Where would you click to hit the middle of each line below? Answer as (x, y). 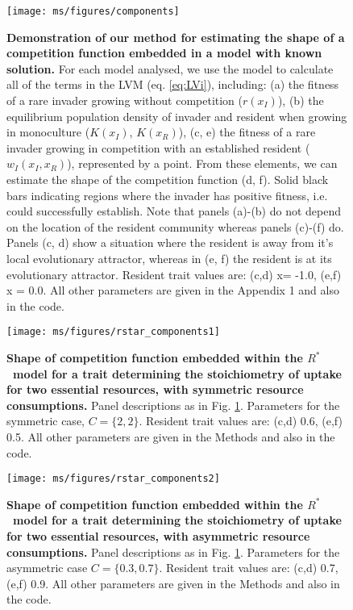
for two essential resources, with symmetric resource (155, 389)
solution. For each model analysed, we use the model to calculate (170, 68)
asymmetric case (47, 568)
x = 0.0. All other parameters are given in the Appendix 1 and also (173, 290)
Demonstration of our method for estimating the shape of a (176, 37)
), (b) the (301, 100)
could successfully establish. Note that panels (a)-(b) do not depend (174, 211)
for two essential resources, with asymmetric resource (158, 536)
